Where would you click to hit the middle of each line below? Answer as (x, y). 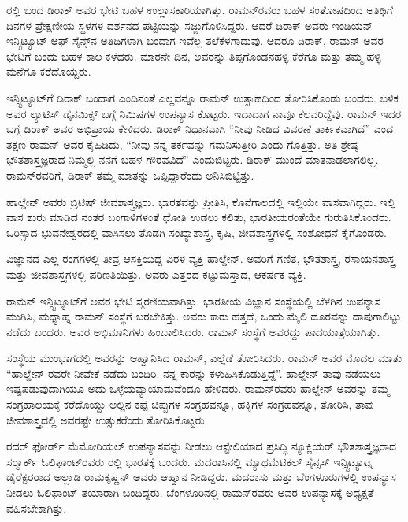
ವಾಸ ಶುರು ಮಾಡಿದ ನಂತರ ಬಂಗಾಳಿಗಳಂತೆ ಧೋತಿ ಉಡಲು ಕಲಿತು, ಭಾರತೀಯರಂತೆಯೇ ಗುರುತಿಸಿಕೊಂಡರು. (199, 217)
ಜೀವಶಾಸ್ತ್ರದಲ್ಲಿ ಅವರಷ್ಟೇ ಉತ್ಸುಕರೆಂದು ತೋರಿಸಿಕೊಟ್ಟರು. (107, 419)
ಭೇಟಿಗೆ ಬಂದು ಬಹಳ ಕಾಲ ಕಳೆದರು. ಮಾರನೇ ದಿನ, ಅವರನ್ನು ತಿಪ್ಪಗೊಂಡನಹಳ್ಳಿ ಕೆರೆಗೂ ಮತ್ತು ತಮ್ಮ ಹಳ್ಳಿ (194, 56)
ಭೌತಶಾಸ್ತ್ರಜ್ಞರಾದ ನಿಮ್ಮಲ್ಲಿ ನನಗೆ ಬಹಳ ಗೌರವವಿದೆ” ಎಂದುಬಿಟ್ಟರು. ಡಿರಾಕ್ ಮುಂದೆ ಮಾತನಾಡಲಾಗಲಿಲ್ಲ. (193, 159)
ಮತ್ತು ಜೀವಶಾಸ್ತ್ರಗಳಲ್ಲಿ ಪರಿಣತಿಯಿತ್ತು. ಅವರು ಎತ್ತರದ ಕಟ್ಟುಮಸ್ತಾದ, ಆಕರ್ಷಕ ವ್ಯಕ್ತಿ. (156, 274)
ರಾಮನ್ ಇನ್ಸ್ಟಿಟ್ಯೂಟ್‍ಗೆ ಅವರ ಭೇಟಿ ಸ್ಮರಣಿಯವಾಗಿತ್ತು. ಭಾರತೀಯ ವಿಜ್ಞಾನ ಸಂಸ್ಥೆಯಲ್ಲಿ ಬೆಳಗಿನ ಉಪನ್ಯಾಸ (194, 300)
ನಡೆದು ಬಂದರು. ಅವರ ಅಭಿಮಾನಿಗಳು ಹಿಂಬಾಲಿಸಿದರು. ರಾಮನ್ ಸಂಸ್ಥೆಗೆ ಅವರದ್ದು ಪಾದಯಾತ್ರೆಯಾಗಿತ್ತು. (193, 331)
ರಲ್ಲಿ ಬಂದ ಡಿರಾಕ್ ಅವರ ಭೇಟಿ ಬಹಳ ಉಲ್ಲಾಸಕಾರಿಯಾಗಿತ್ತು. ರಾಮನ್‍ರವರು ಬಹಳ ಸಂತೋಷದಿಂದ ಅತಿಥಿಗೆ (200, 9)
